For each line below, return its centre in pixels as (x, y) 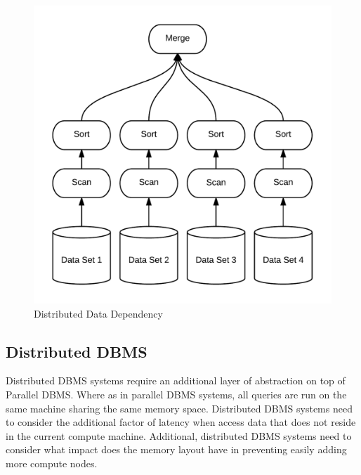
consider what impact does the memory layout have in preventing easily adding (176, 449)
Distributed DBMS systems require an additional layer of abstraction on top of (176, 380)
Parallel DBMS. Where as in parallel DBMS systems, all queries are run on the (176, 394)
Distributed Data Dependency (98, 313)
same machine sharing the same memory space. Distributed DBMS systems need (179, 408)
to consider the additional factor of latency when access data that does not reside (181, 422)
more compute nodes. (52, 463)
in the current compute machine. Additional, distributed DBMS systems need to (179, 435)
